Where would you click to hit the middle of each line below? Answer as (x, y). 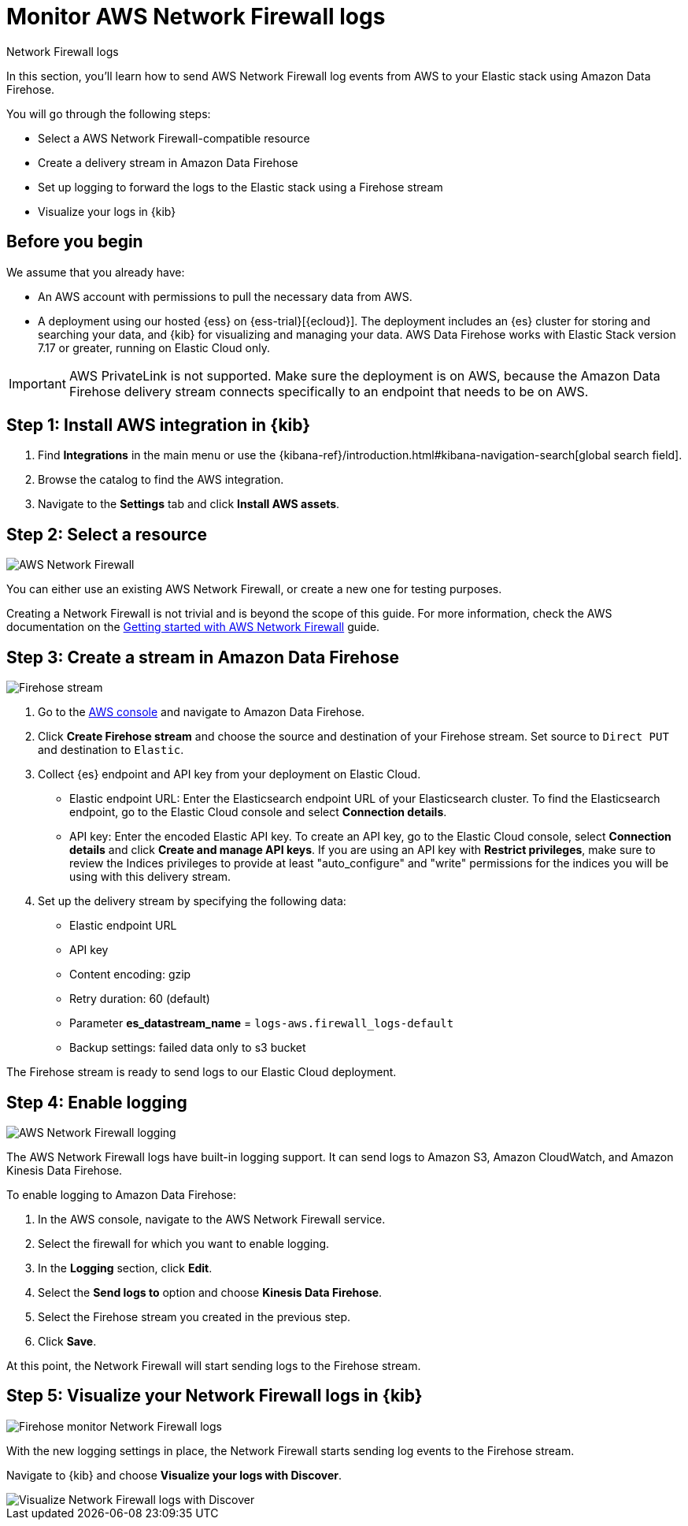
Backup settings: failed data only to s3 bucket (188, 1048)
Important (37, 383)
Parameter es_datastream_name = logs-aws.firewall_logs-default (262, 1023)
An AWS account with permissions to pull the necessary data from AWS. (225, 296)
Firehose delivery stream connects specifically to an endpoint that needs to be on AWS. (329, 391)
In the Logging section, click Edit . (125, 1268)
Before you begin (75, 242)
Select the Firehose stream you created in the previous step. (194, 1316)
